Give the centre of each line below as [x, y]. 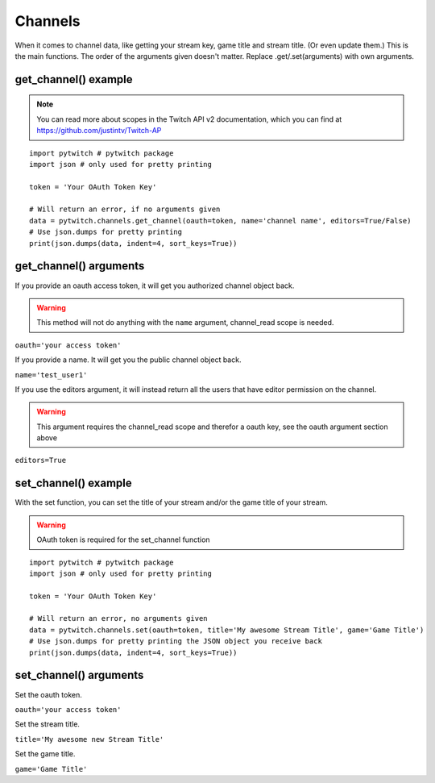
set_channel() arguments [79, 675]
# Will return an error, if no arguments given [125, 209]
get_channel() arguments [80, 266]
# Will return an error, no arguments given [119, 618]
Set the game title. [45, 754]
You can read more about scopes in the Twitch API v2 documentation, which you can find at [189, 119]
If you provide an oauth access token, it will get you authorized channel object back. [155, 285]
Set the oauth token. [48, 694]
